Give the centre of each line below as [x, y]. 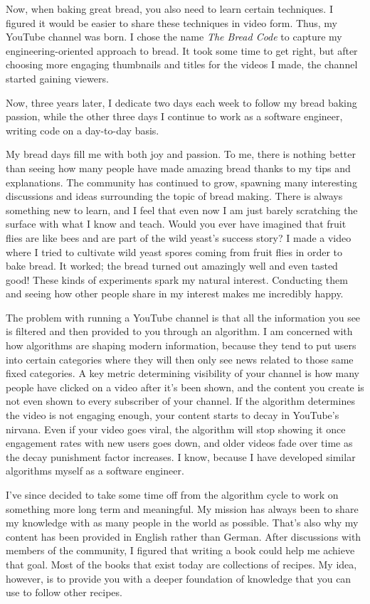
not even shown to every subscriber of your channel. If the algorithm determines [180, 401]
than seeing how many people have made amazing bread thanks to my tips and [178, 168]
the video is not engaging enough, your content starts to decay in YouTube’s [173, 415]
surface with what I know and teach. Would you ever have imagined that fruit [176, 224]
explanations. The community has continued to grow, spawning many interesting [181, 182]
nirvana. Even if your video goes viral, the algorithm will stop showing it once [176, 429]
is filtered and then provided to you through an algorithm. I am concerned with [179, 331]
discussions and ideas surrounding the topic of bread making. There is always [174, 196]
